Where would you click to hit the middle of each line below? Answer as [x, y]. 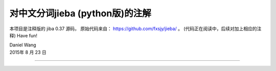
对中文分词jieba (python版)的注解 [80, 13]
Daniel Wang [23, 45]
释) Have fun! [24, 35]
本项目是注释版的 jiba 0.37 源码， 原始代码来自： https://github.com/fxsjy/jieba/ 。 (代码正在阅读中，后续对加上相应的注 [135, 29]
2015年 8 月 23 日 [28, 52]
